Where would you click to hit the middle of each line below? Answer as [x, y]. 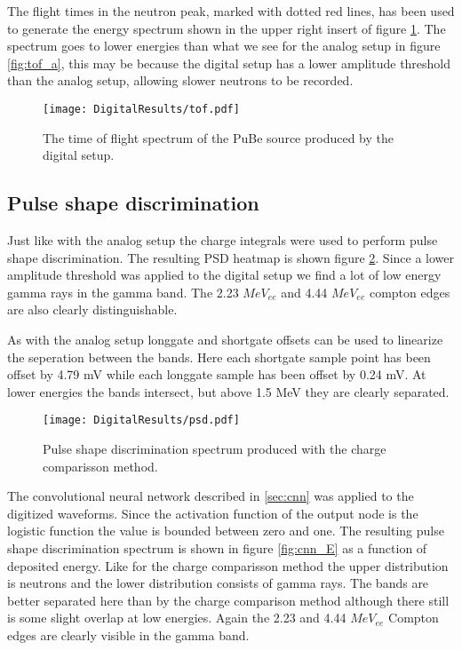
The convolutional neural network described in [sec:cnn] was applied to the [211, 496]
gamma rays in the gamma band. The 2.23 [123, 292]
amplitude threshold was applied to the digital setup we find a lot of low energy [224, 275]
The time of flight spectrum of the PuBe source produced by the [218, 137]
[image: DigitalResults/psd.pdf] [141, 420]
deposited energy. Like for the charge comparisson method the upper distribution [228, 565]
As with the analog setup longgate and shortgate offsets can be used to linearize [225, 339]
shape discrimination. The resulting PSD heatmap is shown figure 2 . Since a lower [231, 257]
